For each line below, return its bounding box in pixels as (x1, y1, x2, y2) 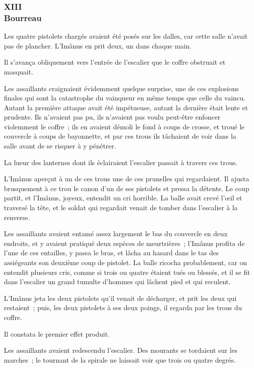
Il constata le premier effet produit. (4, 328, 110, 339)
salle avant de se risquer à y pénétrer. (4, 141, 116, 151)
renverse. (4, 212, 30, 222)
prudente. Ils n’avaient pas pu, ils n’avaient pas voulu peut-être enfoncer (4, 112, 221, 122)
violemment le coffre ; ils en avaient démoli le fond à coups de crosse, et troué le (4, 121, 245, 131)
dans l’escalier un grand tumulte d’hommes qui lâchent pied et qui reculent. (4, 276, 231, 287)
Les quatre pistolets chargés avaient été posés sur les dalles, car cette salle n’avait (4, 31, 248, 41)
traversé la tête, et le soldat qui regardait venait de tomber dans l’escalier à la (4, 202, 238, 213)
